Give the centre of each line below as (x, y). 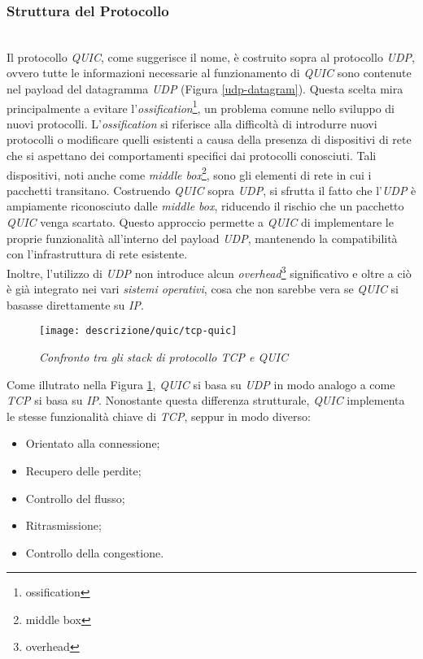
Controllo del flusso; (75, 498)
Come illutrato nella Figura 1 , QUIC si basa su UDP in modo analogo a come (201, 384)
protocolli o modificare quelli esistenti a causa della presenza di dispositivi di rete (209, 139)
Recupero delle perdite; (83, 470)
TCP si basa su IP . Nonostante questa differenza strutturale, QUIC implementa (206, 400)
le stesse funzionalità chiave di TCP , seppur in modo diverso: (159, 416)
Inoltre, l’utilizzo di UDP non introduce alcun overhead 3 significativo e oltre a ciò (209, 271)
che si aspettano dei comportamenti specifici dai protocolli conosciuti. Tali (192, 156)
